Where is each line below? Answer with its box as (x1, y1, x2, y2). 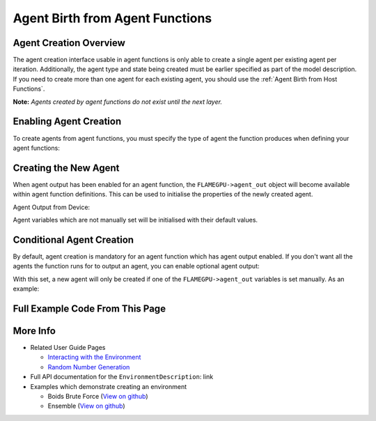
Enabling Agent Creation (13, 116, 122, 128)
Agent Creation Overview (13, 37, 125, 49)
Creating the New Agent (13, 162, 120, 174)
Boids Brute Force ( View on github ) (47, 392, 149, 400)
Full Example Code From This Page (13, 303, 166, 314)
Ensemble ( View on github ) (47, 401, 125, 411)
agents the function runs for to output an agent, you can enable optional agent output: (13, 262, 260, 270)
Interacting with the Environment (47, 353, 141, 362)
